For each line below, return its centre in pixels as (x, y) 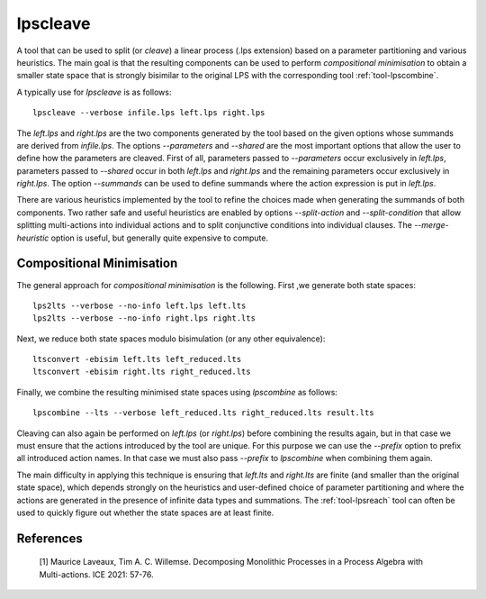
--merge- (432, 225)
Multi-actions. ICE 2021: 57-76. (96, 574)
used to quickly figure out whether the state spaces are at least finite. (145, 513)
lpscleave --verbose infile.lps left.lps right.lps (149, 113)
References (49, 538)
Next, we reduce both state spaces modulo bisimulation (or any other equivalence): (171, 339)
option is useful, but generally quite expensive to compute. (160, 238)
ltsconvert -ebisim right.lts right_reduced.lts (142, 372)
